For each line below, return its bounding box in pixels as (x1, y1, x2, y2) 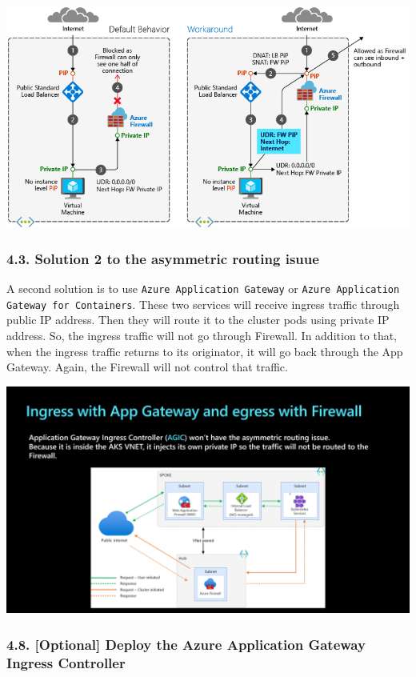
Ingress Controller (6, 652, 126, 672)
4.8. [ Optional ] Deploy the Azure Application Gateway (6, 634, 366, 654)
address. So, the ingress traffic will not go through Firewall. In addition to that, (6, 327, 398, 344)
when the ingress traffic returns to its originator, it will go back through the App (6, 343, 403, 359)
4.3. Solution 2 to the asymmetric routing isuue (6, 248, 319, 268)
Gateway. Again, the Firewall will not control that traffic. (6, 359, 288, 375)
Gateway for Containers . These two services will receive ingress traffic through (6, 295, 400, 312)
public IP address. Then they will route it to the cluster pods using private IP (6, 311, 390, 328)
